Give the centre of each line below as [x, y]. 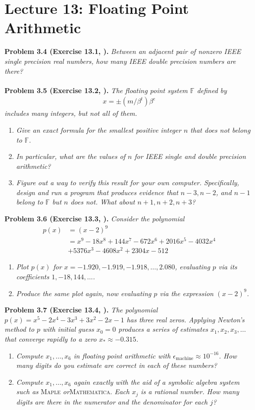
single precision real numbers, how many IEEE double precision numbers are [120, 61]
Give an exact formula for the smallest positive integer [99, 129]
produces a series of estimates [163, 329]
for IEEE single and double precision [190, 156]
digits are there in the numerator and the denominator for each [112, 401]
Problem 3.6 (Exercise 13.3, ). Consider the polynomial [95, 219]
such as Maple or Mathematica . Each [73, 391]
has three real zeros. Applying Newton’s [185, 319]
